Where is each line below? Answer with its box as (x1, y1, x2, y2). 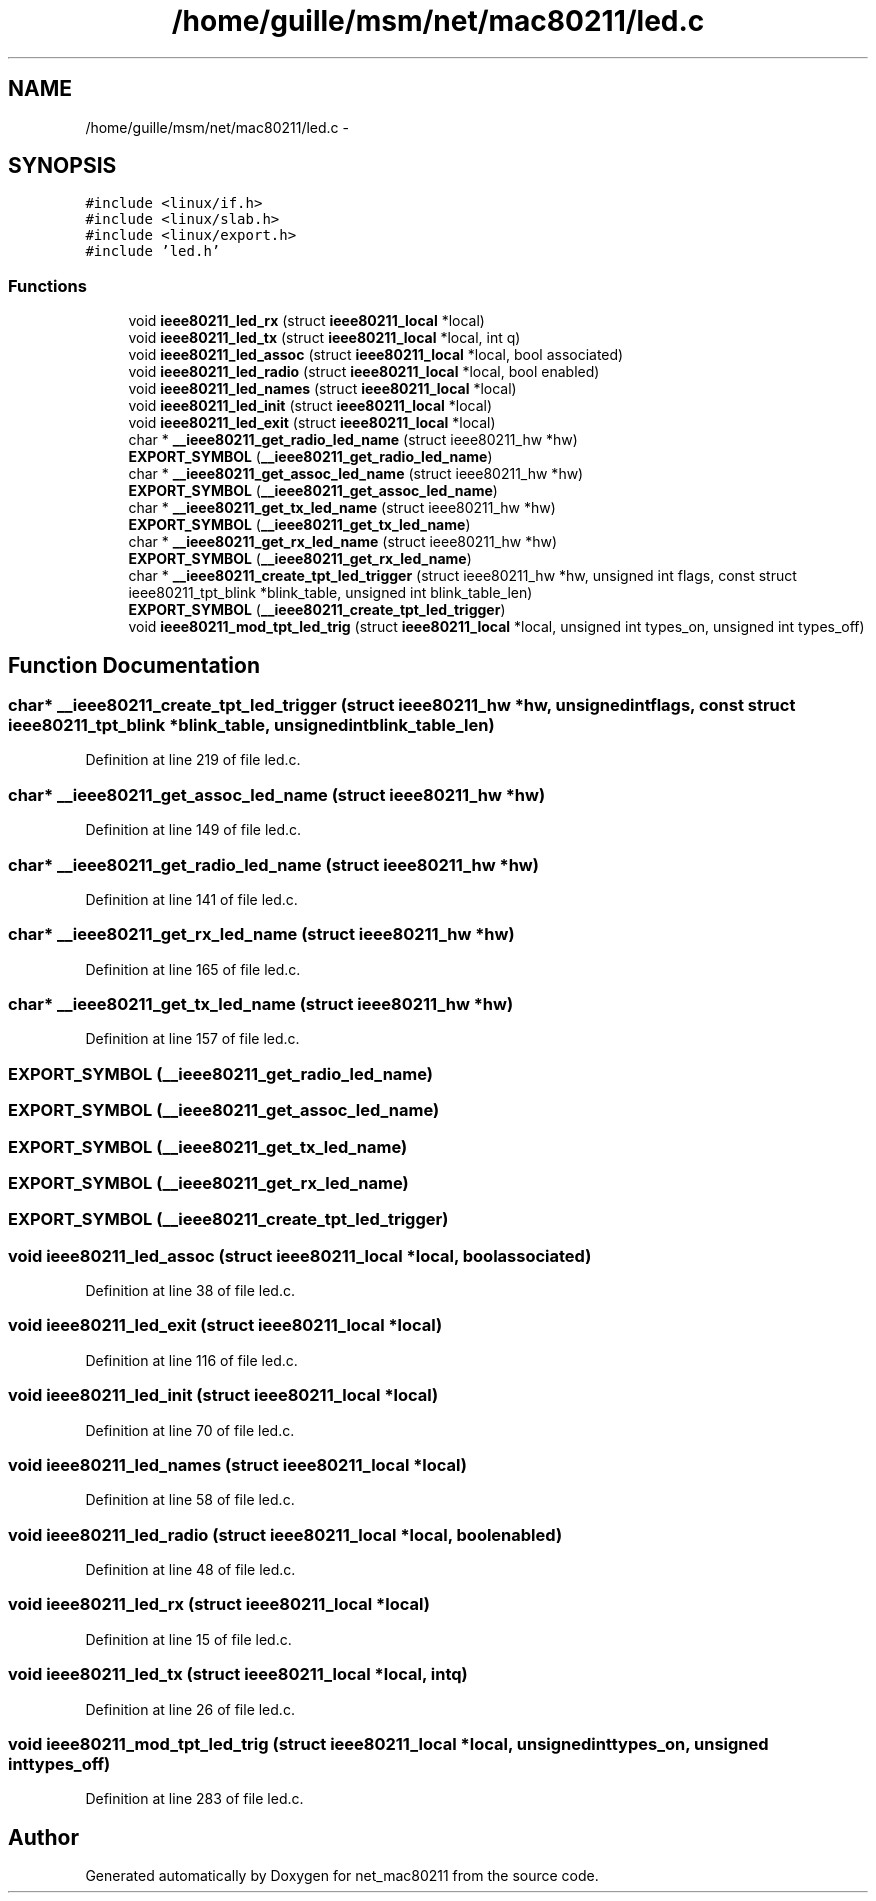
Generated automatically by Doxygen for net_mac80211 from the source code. (85, 1867, 599, 1885)
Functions (8, 275, 87, 296)
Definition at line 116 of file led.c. (85, 1351, 298, 1369)
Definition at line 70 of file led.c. (85, 1421, 295, 1439)
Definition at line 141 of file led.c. (85, 890, 298, 908)
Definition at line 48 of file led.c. (85, 1561, 296, 1579)
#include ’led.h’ (85, 243, 221, 260)
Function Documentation (8, 652, 260, 678)
